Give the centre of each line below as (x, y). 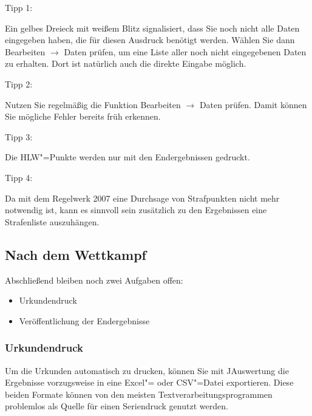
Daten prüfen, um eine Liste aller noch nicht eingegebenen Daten (185, 51)
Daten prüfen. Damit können (253, 104)
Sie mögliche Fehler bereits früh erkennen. (83, 116)
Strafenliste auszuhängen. (52, 221)
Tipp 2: (19, 84)
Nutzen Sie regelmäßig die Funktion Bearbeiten (93, 104)
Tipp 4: (19, 177)
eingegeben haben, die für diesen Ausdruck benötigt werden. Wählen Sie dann (150, 40)
